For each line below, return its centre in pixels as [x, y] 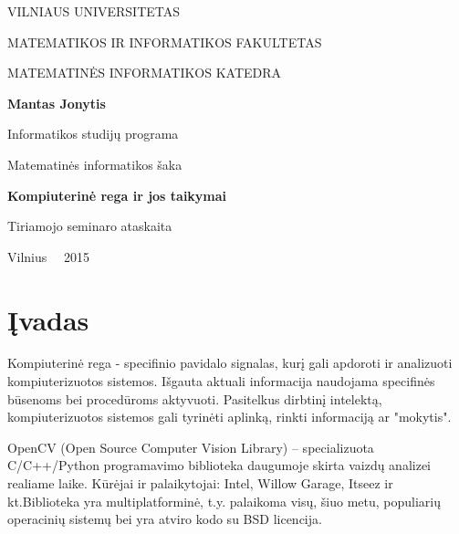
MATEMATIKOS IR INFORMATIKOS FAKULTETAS [165, 42]
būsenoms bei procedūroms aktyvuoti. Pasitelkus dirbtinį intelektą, [195, 398]
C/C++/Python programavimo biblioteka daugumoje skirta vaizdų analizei [219, 465]
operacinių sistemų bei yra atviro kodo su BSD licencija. [165, 519]
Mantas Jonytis [57, 103]
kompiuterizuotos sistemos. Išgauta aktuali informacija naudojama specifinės [221, 381]
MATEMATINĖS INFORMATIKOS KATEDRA [145, 73]
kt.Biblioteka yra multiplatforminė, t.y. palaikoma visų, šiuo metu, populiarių [224, 501]
